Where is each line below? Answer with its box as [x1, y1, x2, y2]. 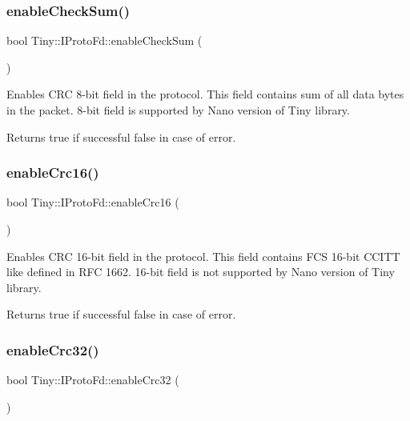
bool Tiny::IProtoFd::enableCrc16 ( [6, 194, 179, 210]
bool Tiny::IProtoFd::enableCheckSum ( [6, 32, 203, 49]
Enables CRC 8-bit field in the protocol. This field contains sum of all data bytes [6, 86, 404, 102]
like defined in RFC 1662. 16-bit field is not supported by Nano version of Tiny [6, 263, 395, 280]
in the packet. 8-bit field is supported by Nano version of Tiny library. [6, 102, 350, 118]
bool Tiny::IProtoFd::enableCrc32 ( [6, 371, 179, 388]
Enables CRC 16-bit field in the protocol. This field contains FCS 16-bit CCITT [6, 247, 400, 264]
